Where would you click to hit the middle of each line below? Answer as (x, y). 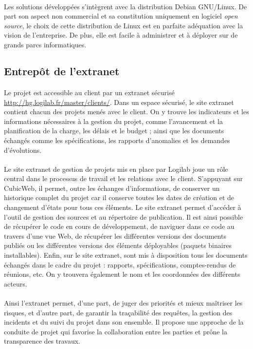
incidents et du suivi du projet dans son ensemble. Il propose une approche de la (124, 322)
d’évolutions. (23, 150)
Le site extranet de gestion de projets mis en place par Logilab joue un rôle (116, 169)
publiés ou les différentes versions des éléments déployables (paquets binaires (118, 245)
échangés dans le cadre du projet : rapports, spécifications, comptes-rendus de (120, 264)
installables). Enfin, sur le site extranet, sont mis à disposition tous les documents (126, 255)
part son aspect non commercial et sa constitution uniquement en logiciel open (121, 16)
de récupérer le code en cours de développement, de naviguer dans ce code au (119, 226)
